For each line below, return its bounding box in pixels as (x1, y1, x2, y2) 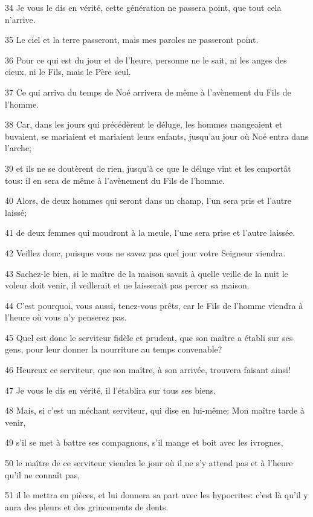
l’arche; (5, 141, 31, 154)
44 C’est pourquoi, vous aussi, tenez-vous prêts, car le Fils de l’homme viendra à (5, 299, 303, 311)
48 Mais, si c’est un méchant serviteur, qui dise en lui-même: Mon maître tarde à (5, 404, 305, 417)
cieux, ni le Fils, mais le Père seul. (5, 65, 131, 78)
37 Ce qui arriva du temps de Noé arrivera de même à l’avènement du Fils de (5, 85, 291, 98)
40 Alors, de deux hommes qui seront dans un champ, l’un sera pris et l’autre (5, 194, 291, 207)
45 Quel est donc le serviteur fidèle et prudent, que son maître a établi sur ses (5, 331, 293, 343)
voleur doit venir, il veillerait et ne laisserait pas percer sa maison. (5, 279, 250, 291)
